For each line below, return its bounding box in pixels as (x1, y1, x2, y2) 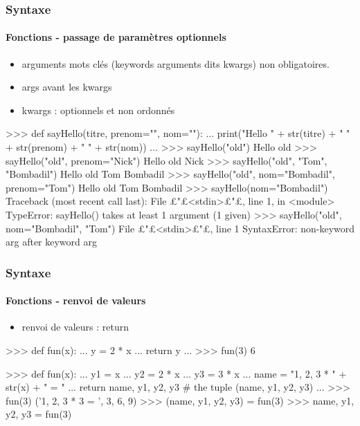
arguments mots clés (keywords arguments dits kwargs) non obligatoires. (21, 56, 330, 71)
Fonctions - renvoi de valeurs (6, 293, 146, 308)
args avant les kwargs (21, 80, 112, 94)
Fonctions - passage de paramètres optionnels (6, 30, 226, 44)
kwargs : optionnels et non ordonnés (21, 102, 175, 117)
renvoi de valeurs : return (21, 319, 129, 334)
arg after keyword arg (6, 234, 97, 249)
